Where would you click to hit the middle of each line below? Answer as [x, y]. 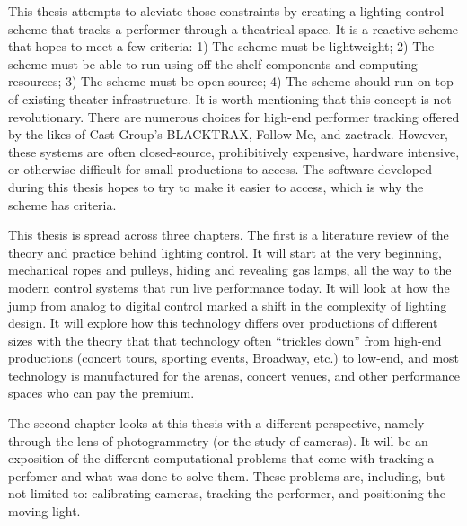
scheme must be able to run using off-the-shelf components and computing [213, 63]
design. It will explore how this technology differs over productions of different [223, 323]
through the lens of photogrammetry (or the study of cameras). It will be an [218, 440]
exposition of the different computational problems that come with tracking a [221, 458]
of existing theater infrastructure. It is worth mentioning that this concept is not [230, 98]
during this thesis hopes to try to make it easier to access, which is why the [216, 186]
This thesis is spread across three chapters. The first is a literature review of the [229, 235]
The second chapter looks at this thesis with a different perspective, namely [216, 423]
